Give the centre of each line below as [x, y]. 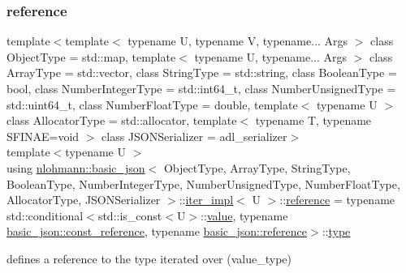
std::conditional [45, 215]
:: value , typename [244, 215]
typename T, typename [313, 120]
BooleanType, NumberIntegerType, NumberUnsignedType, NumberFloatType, [203, 183]
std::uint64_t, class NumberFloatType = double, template [152, 104]
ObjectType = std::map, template [91, 56]
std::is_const [130, 215]
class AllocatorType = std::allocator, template [122, 120]
